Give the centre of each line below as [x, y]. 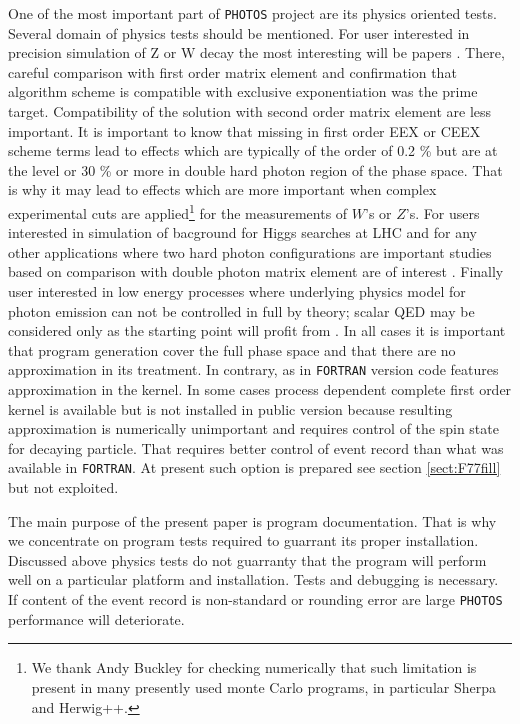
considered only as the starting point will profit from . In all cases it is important [257, 330]
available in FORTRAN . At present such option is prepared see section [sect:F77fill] [254, 467]
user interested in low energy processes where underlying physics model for [237, 291]
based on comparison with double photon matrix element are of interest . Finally [256, 271]
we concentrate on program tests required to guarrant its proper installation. [243, 540]
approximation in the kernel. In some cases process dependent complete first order [260, 389]
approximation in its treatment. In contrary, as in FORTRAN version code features [253, 369]
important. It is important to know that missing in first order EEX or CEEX [244, 130]
